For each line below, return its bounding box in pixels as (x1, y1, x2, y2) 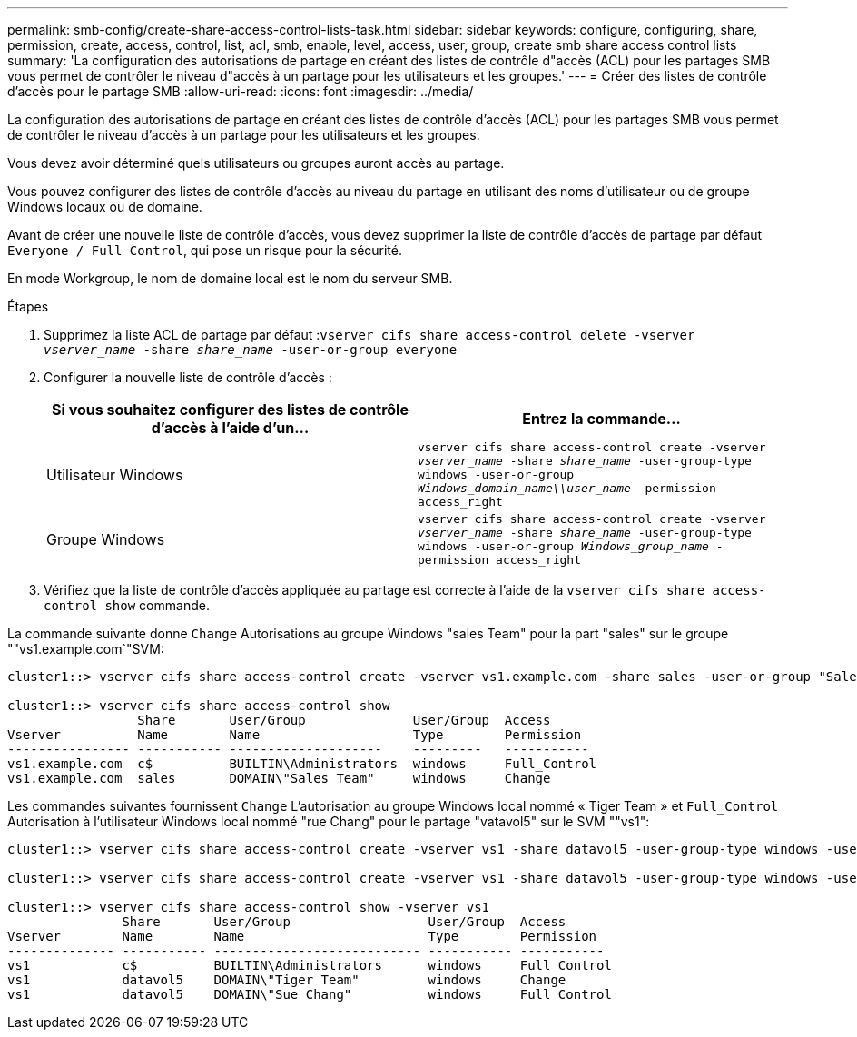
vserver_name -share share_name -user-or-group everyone (44, 342, 458, 357)
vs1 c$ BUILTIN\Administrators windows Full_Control (7, 958, 612, 973)
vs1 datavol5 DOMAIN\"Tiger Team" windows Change (7, 973, 566, 987)
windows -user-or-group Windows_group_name (418, 539, 709, 553)
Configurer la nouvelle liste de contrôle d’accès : (44, 370, 332, 385)
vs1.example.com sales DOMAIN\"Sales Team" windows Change (7, 771, 551, 785)
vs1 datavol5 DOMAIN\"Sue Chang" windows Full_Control (7, 987, 612, 1002)
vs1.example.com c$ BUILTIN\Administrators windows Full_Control (7, 756, 597, 771)
